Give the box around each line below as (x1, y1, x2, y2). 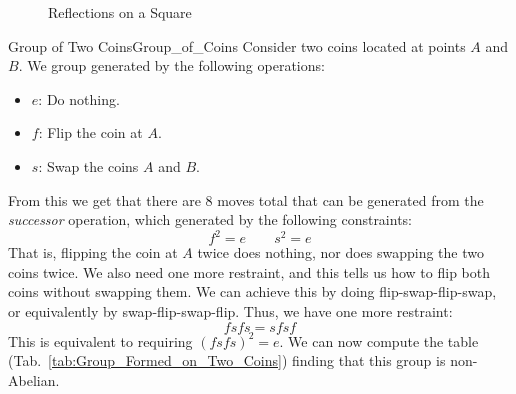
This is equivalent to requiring (8, 330, 193, 351)
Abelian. (8, 369, 60, 390)
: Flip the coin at (38, 122, 143, 143)
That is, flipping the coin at (8, 242, 178, 263)
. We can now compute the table (279, 330, 479, 351)
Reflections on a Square (48, 2, 192, 22)
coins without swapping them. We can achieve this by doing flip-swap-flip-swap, (8, 281, 497, 302)
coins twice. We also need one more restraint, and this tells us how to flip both (8, 261, 490, 282)
